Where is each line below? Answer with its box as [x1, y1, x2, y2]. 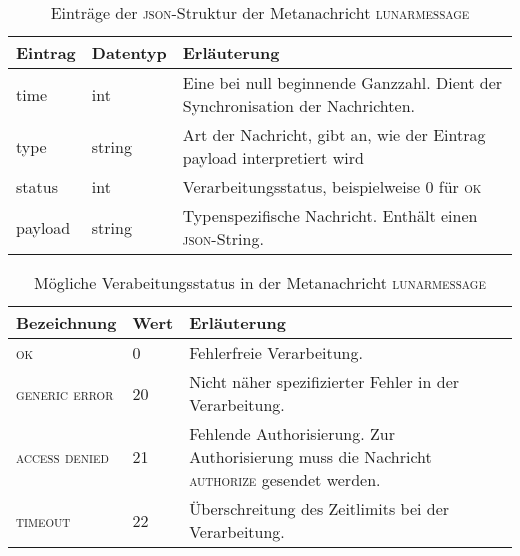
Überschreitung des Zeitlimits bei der [189, 497, 450, 520]
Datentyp [91, 41, 167, 64]
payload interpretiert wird [182, 146, 364, 169]
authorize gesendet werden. [189, 468, 381, 491]
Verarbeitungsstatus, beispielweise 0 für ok [182, 175, 482, 198]
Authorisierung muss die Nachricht [189, 445, 432, 468]
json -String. [182, 227, 264, 250]
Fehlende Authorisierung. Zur [189, 422, 395, 445]
